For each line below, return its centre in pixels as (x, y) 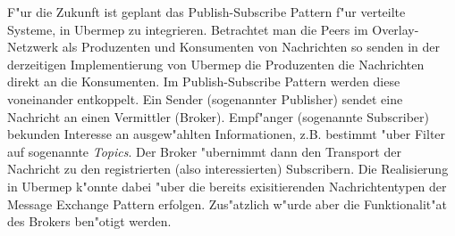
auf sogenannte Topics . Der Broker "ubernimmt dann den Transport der (204, 151)
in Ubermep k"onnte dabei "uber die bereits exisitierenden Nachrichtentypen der (227, 186)
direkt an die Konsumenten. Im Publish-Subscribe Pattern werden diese (204, 81)
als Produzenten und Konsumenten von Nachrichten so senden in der (251, 47)
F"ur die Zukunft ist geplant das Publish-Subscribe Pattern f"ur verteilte (206, 12)
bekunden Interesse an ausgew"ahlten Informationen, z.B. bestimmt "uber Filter (227, 134)
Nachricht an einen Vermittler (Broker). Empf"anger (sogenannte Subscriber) (219, 116)
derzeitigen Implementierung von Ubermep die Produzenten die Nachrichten (216, 64)
